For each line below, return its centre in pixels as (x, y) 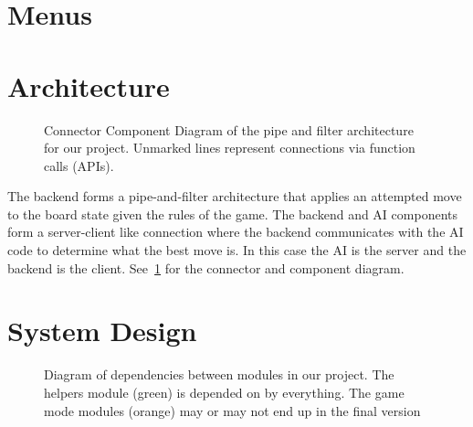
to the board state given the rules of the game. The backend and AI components (232, 213)
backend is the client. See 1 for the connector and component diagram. (206, 267)
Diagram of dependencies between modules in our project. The (219, 374)
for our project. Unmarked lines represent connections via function (230, 148)
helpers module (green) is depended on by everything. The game (224, 392)
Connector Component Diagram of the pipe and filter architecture (229, 129)
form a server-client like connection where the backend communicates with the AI (236, 232)
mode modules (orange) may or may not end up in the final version (232, 410)
